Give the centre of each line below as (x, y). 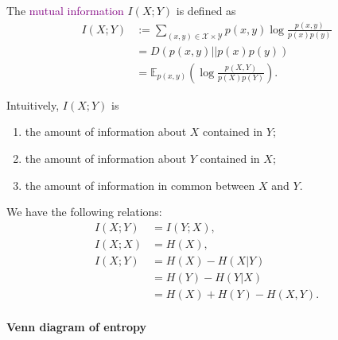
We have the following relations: (84, 212)
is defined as (206, 10)
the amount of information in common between (140, 185)
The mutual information (65, 10)
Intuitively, (33, 104)
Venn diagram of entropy (77, 326)
